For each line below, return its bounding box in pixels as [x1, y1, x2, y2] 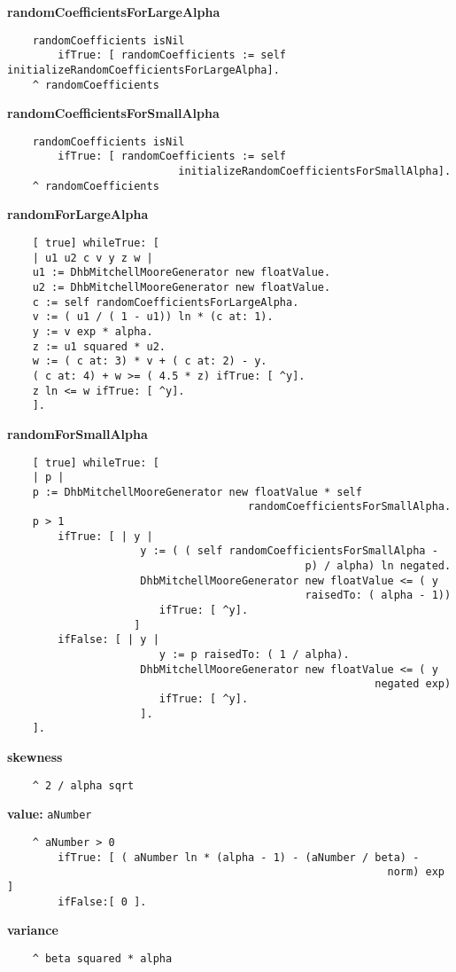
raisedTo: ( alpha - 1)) [305, 589, 452, 602]
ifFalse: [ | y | [58, 633, 159, 647]
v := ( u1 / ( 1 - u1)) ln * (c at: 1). [32, 310, 274, 324]
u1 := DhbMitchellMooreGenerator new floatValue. [32, 266, 331, 279]
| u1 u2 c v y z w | [32, 251, 153, 264]
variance [7, 921, 58, 939]
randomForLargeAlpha [7, 205, 149, 223]
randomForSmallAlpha [7, 424, 148, 443]
